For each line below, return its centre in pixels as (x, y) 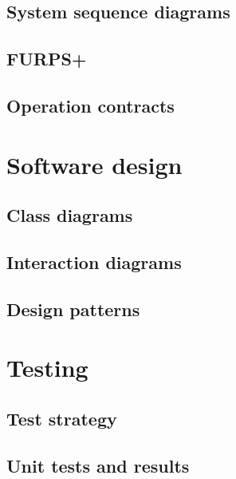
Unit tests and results (98, 465)
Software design (94, 164)
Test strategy (62, 418)
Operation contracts (90, 105)
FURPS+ (47, 59)
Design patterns (73, 309)
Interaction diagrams (94, 261)
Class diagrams (70, 215)
